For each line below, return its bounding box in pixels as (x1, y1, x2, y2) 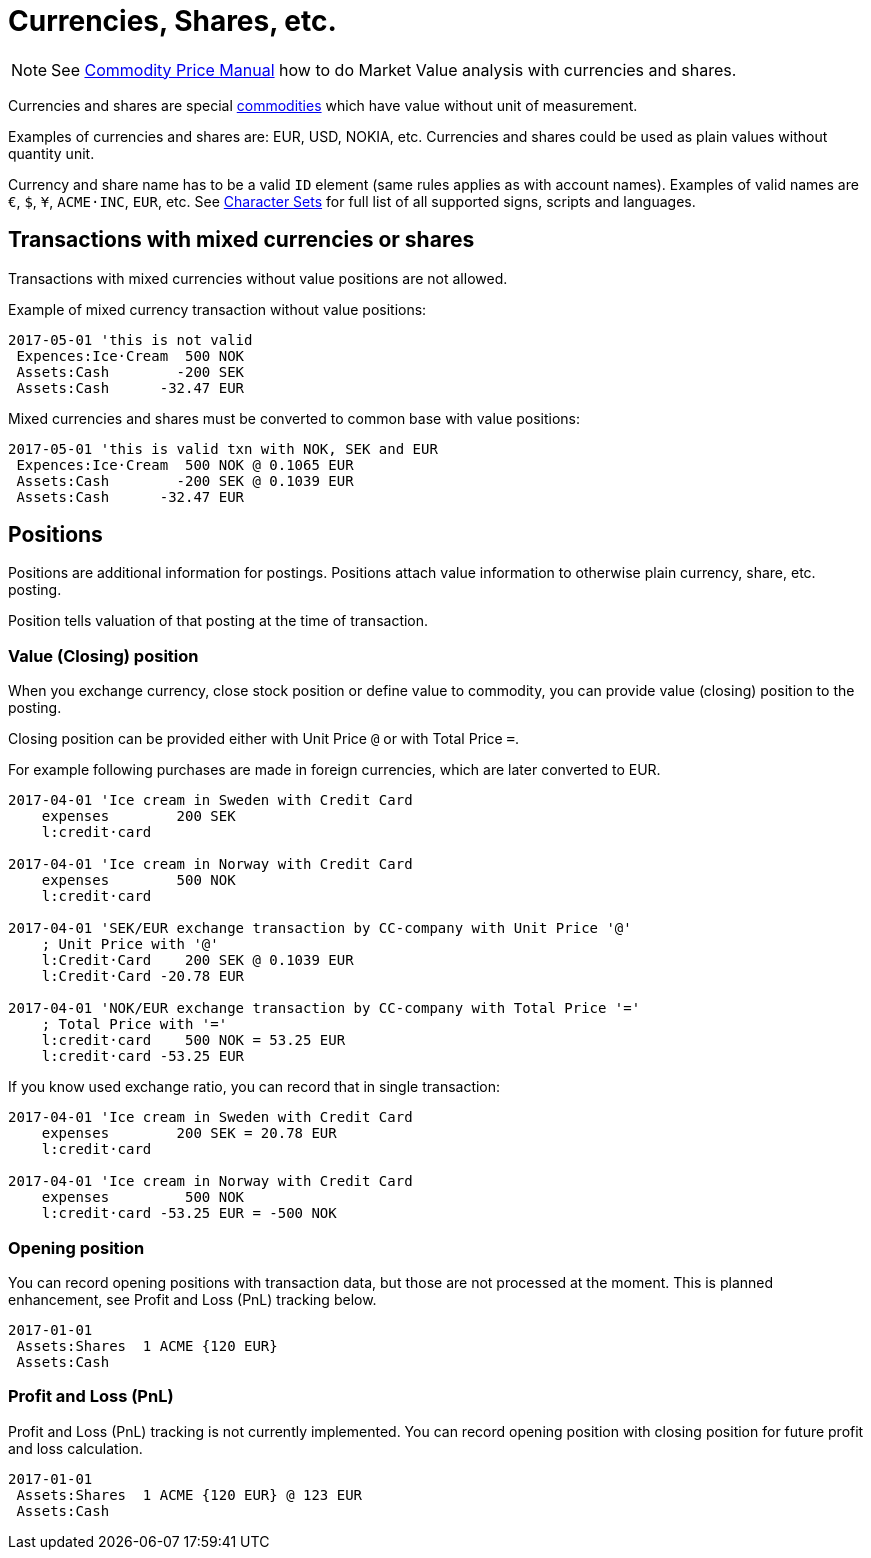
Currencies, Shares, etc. (8, 4, 337, 38)
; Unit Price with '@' (41, 936, 219, 953)
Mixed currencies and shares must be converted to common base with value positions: (8, 409, 581, 427)
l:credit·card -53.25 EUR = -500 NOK (41, 1205, 337, 1222)
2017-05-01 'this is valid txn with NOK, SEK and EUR (8, 440, 438, 457)
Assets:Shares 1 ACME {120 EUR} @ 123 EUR (16, 1486, 363, 1503)
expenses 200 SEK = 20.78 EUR (41, 1125, 337, 1142)
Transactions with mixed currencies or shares (8, 227, 475, 253)
